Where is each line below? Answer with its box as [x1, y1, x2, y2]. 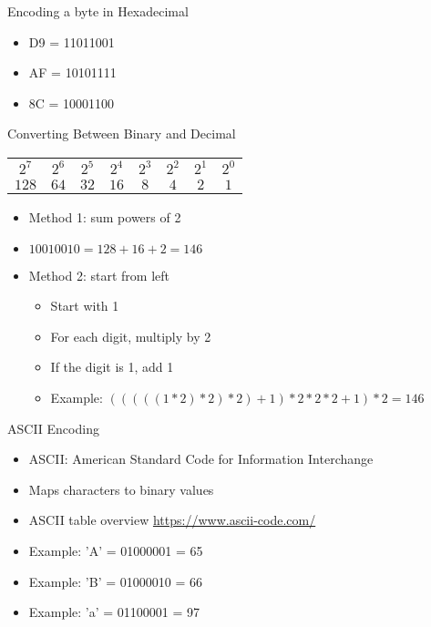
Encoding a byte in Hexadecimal [7, 2, 189, 20]
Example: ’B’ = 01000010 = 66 [28, 571, 202, 591]
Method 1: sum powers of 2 [28, 207, 181, 226]
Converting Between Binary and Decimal [7, 124, 236, 143]
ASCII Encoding [7, 418, 99, 437]
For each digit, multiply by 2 [50, 326, 211, 345]
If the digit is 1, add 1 [50, 357, 174, 376]
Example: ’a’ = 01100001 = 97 [28, 602, 200, 622]
